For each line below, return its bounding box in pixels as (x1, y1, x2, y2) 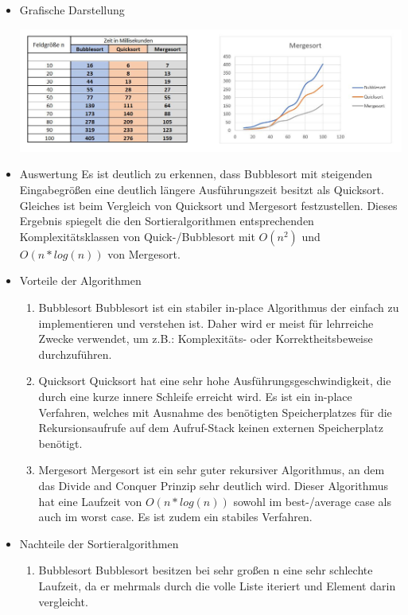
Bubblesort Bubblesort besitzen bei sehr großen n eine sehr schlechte (38, 562, 373, 578)
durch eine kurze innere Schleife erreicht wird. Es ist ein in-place (38, 388, 352, 404)
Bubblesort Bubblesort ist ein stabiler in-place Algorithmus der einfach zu (38, 299, 399, 316)
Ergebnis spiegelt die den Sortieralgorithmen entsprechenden (19, 212, 314, 229)
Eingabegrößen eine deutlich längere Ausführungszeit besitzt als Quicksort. (19, 181, 384, 198)
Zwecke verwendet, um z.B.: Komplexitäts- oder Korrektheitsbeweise (38, 330, 373, 347)
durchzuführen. (38, 345, 112, 362)
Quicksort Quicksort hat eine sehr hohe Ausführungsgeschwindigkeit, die (38, 372, 391, 389)
